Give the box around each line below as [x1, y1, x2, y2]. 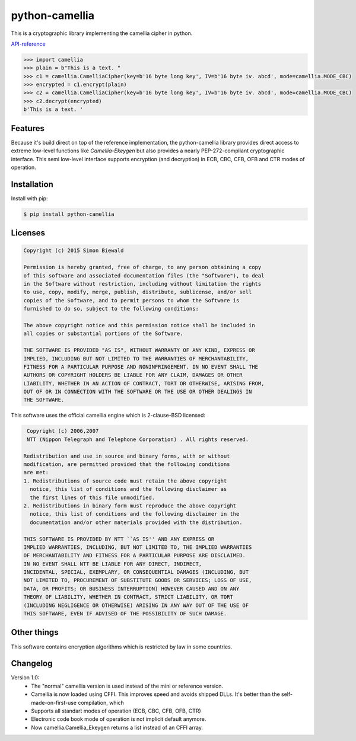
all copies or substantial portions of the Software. [23, 330, 183, 337]
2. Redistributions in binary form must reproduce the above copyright [23, 502, 237, 509]
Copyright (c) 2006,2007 [27, 427, 99, 435]
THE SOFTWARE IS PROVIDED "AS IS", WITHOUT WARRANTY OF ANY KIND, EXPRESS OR [23, 347, 255, 354]
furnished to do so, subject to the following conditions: [23, 305, 199, 312]
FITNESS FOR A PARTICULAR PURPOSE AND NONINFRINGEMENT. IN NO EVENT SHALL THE [23, 363, 258, 370]
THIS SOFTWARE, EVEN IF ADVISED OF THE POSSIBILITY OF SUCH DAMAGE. [23, 611, 227, 617]
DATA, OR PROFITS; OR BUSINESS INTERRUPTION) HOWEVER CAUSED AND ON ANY [23, 585, 240, 592]
